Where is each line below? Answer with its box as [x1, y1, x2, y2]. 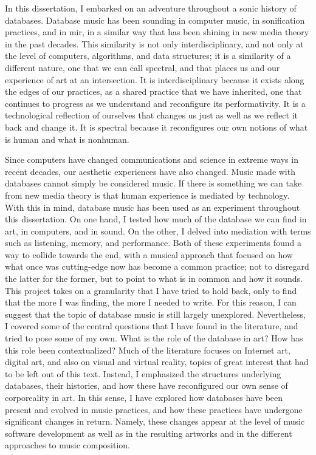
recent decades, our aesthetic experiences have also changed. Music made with [5, 165, 295, 177]
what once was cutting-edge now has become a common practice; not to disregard [5, 260, 309, 273]
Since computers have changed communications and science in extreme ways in [5, 153, 298, 166]
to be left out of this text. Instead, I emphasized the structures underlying [5, 367, 281, 380]
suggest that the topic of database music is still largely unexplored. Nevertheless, [5, 307, 306, 320]
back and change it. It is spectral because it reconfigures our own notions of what [5, 120, 308, 133]
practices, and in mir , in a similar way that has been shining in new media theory [5, 26, 309, 38]
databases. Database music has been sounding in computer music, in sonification [5, 13, 305, 26]
